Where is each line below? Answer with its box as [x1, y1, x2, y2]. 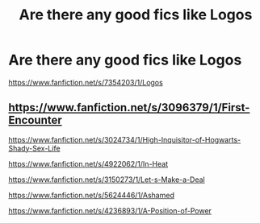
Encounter [8, 114, 62, 127]
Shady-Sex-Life [8, 143, 61, 153]
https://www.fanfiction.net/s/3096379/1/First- [8, 101, 250, 114]
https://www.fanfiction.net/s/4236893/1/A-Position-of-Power [8, 205, 212, 215]
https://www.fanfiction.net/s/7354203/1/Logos [8, 77, 163, 87]
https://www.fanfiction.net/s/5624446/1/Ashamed [8, 190, 175, 200]
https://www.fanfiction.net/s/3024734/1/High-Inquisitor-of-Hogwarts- [8, 134, 241, 144]
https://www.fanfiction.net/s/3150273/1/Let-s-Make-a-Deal [8, 175, 205, 184]
